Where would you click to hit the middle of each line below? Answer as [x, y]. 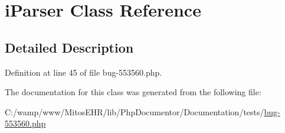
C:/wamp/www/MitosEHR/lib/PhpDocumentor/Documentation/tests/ [135, 111]
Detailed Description [69, 47]
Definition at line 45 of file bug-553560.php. [83, 72]
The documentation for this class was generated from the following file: [133, 92]
